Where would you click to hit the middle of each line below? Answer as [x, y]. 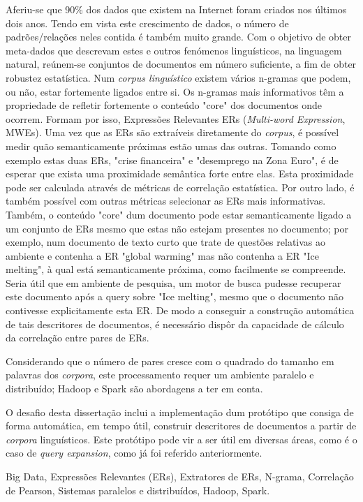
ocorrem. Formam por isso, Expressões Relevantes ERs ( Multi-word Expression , [176, 118]
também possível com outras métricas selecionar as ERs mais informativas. [166, 201]
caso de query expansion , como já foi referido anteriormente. [134, 453]
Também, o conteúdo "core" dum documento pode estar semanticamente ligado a [179, 214]
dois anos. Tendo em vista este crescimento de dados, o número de [147, 23]
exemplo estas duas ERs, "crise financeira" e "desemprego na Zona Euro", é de [172, 160]
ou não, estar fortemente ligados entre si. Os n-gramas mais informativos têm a [175, 91]
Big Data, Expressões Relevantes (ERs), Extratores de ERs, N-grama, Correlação [180, 476]
